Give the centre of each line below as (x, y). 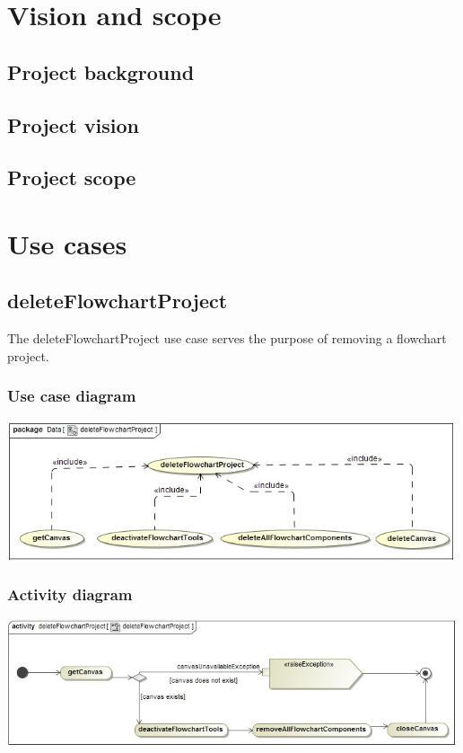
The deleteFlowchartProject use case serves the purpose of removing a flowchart (227, 338)
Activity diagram (70, 594)
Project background (101, 71)
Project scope (72, 177)
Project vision (73, 124)
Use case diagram (72, 396)
